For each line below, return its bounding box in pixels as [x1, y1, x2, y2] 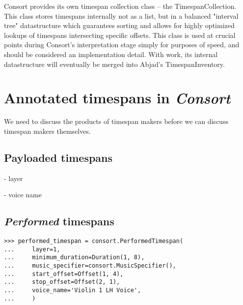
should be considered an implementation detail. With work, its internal [4, 49, 218, 59]
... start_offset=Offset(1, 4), [4, 270, 124, 277]
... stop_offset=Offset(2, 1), [4, 278, 120, 286]
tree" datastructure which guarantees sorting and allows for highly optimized [4, 20, 235, 30]
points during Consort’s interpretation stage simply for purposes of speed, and [4, 39, 240, 50]
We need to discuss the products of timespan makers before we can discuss [4, 116, 228, 126]
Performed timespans [4, 213, 114, 229]
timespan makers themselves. [4, 125, 91, 136]
